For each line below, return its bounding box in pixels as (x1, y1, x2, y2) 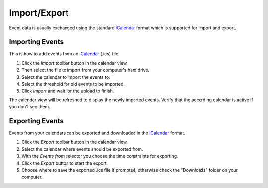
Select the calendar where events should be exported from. (21, 146, 143, 152)
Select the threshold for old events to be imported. (21, 81, 125, 87)
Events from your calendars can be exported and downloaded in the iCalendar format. (9, 130, 186, 136)
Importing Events (9, 38, 64, 46)
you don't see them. (9, 104, 51, 110)
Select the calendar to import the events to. (21, 74, 110, 80)
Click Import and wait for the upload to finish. (21, 88, 114, 94)
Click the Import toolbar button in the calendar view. (21, 60, 128, 66)
